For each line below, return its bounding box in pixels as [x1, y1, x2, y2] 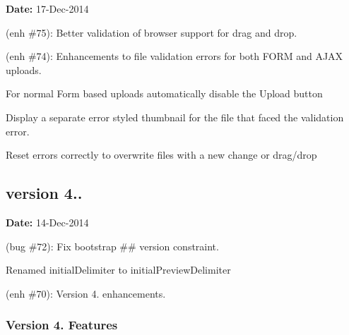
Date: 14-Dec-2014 [6, 214, 89, 229]
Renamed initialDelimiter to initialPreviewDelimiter [6, 262, 231, 277]
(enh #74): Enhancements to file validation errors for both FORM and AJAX [6, 49, 343, 63]
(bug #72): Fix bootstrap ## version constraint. [6, 238, 219, 253]
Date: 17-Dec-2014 [6, 1, 89, 16]
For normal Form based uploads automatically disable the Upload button [6, 86, 323, 101]
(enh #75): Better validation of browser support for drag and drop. [6, 25, 297, 39]
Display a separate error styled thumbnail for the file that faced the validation [6, 109, 344, 124]
